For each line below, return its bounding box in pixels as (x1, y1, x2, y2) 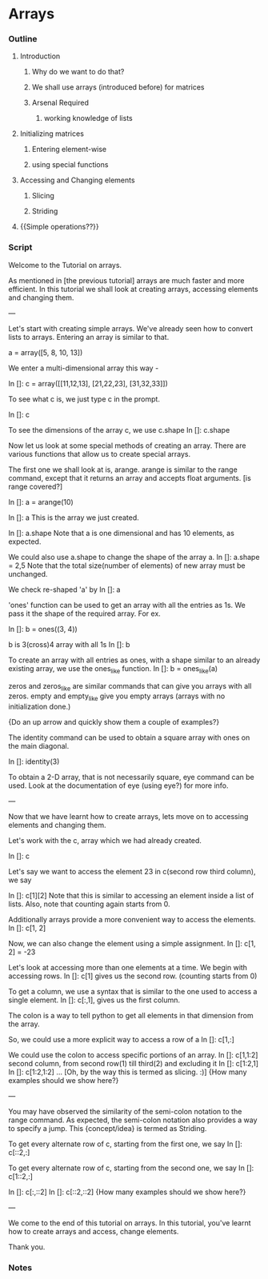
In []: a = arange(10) (8, 497, 74, 506)
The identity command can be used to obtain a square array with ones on (8, 733, 250, 742)
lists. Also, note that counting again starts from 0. (8, 899, 170, 909)
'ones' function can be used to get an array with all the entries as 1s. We (8, 600, 246, 610)
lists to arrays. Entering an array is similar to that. (8, 332, 170, 342)
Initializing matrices (19, 129, 84, 138)
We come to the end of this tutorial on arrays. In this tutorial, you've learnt (8, 1218, 251, 1228)
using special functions (31, 160, 109, 170)
